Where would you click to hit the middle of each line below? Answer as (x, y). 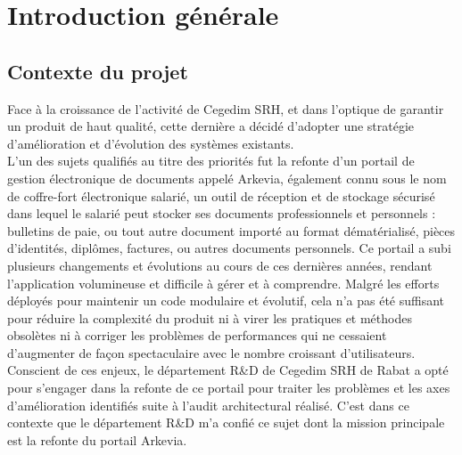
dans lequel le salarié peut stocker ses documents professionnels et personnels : (222, 213)
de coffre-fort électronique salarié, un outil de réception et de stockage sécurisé (221, 195)
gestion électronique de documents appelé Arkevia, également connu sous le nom (227, 178)
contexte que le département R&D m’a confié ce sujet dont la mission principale (226, 422)
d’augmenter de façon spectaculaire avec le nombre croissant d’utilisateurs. (211, 352)
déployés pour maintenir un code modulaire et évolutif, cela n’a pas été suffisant (226, 301)
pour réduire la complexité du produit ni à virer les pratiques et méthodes (210, 317)
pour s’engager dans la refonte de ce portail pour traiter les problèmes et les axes (229, 388)
